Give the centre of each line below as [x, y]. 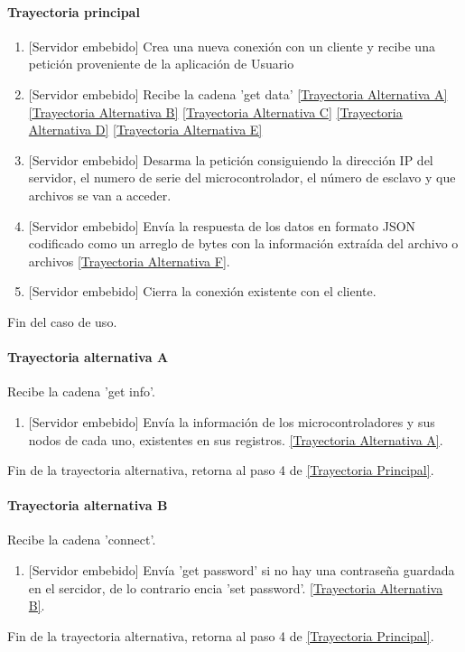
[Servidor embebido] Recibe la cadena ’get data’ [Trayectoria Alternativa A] [238, 93]
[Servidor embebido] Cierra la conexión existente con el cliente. [202, 291]
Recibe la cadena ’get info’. [81, 391]
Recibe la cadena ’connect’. [82, 540]
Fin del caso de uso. [62, 321]
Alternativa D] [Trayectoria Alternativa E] [145, 130]
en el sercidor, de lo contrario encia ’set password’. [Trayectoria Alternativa [236, 587]
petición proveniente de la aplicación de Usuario [161, 64]
